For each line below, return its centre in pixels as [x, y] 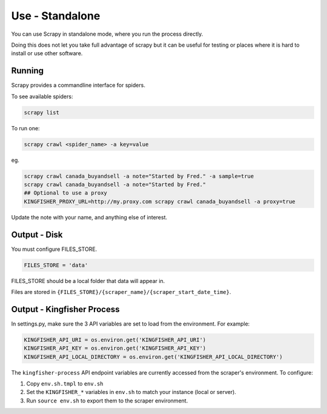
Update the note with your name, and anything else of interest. [89, 217]
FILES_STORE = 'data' [56, 265]
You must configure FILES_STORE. [54, 249]
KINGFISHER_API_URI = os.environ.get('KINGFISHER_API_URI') [115, 340]
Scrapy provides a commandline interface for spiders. [78, 85]
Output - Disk [37, 234]
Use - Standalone [56, 16]
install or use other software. [47, 53]
